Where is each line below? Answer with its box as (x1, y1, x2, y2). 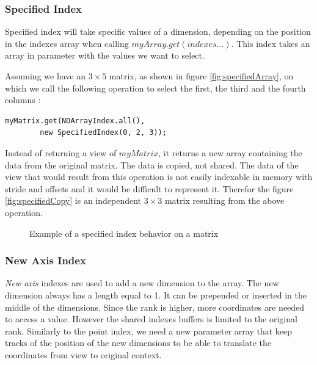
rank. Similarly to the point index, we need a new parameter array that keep (5, 324, 293, 337)
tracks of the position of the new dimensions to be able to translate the (5, 336, 272, 349)
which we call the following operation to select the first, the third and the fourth (5, 81, 306, 94)
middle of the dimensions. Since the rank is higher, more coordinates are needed (5, 300, 305, 313)
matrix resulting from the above (164, 194, 285, 207)
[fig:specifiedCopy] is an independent (5, 194, 142, 207)
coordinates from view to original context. (5, 348, 162, 361)
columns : (5, 93, 41, 106)
